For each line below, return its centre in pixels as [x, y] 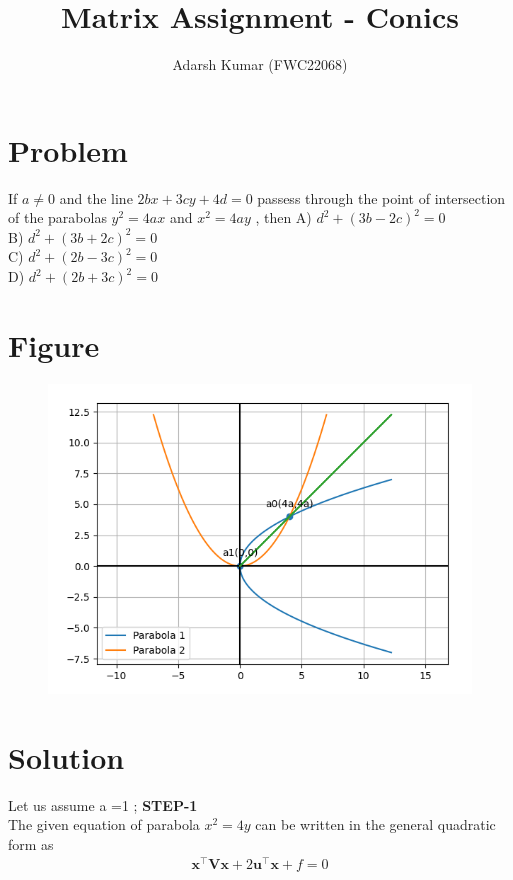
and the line [96, 197]
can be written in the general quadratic [375, 824]
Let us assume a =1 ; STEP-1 [103, 804]
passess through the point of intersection [381, 197]
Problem [68, 149]
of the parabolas [57, 217]
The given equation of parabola [104, 824]
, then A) [283, 217]
